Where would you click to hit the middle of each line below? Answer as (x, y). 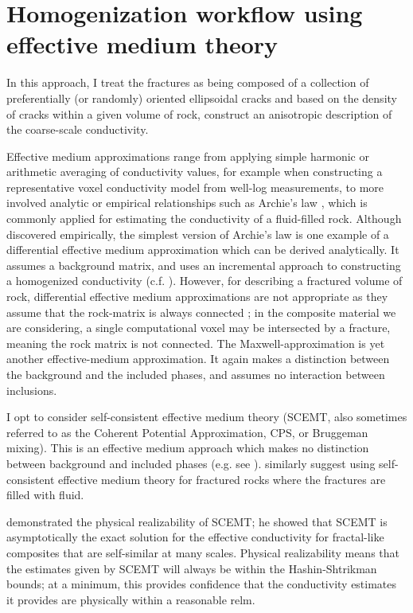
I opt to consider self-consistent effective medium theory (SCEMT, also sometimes (207, 417)
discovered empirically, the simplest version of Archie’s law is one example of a (198, 234)
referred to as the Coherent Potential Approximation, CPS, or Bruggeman (187, 432)
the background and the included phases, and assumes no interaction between (196, 374)
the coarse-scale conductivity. (78, 129)
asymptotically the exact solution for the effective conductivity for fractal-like (195, 537)
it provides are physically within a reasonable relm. (131, 599)
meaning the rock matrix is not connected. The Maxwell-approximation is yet (196, 343)
